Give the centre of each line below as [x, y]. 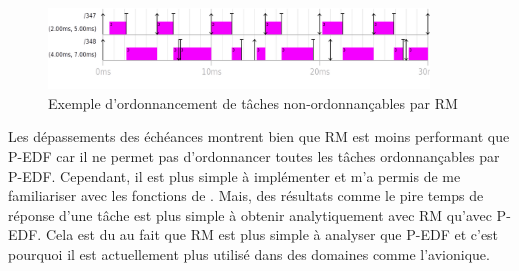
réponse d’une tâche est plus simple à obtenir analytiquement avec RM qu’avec [250, 214]
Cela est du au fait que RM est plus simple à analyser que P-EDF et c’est [272, 234]
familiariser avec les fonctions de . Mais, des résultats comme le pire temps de [246, 195]
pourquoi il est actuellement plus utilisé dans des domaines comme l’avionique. [249, 253]
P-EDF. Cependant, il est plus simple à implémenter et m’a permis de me [234, 175]
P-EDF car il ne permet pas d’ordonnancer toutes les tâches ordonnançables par [254, 156]
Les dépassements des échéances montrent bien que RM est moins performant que [259, 136]
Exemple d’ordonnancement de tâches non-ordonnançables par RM [253, 102]
